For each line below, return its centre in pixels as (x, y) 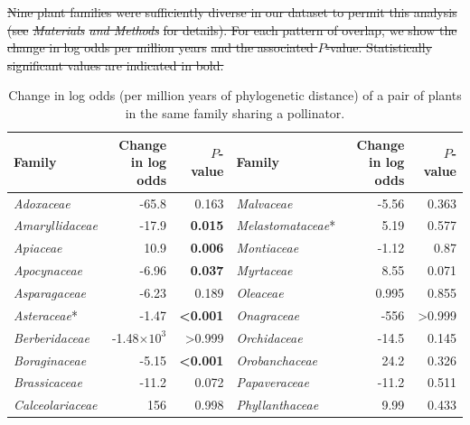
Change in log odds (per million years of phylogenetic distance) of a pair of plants (235, 95)
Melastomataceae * (286, 225)
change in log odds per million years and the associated (160, 47)
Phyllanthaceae (277, 405)
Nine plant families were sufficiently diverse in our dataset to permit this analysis (232, 12)
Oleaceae (260, 292)
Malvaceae (264, 203)
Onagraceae (268, 314)
